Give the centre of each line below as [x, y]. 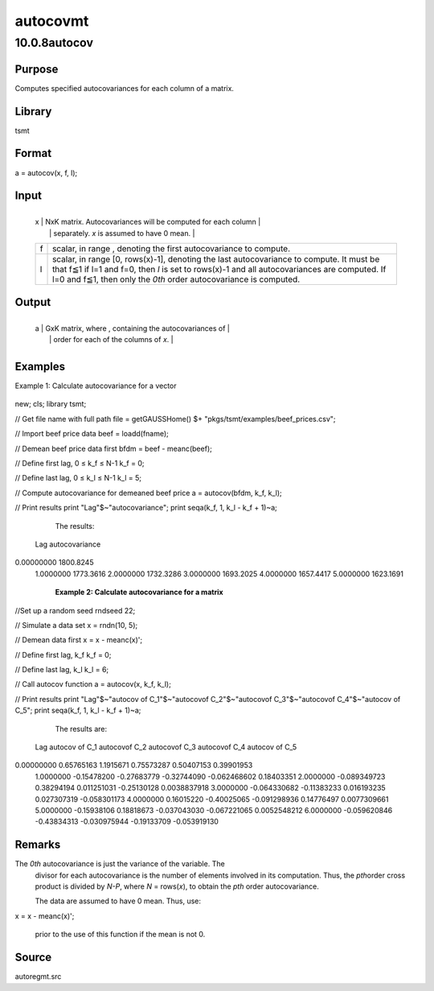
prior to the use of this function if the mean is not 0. [120, 935]
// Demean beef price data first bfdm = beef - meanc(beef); [113, 448]
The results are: [81, 729]
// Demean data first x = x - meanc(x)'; [79, 640]
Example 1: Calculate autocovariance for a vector [96, 386]
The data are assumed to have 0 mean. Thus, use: [118, 901]
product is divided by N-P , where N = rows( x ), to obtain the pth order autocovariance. [177, 886]
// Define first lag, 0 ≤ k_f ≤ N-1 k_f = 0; [80, 463]
